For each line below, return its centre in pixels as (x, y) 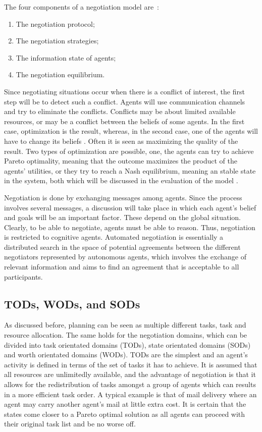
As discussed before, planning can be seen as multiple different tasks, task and (125, 325)
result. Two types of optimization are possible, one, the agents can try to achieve (129, 151)
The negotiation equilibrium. (60, 74)
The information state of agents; (66, 57)
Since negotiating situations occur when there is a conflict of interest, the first (124, 91)
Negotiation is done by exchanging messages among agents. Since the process (123, 197)
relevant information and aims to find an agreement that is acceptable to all (122, 267)
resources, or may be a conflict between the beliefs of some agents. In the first (124, 121)
